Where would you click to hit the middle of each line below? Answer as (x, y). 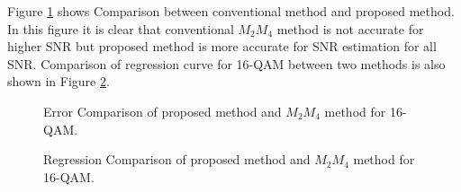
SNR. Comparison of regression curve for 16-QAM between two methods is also (226, 63)
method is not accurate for (350, 28)
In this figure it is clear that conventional (121, 28)
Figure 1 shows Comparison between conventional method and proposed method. (231, 11)
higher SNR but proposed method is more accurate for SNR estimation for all (222, 46)
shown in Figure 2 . (59, 81)
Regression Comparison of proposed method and (177, 159)
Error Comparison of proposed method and (163, 111)
